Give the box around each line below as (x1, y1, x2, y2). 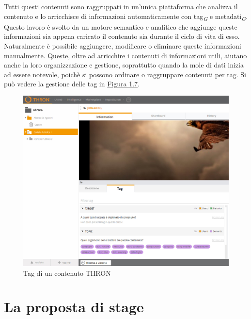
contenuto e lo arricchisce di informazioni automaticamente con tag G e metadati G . (4, 11, 248, 22)
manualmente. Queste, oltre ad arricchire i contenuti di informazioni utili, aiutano (4, 50, 247, 60)
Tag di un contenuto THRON (23, 268, 111, 278)
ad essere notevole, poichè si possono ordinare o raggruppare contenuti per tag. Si (4, 69, 246, 79)
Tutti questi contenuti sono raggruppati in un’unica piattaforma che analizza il (4, 1, 238, 11)
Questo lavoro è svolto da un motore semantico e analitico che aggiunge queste (4, 21, 237, 32)
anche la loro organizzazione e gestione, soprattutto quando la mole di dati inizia (4, 60, 244, 70)
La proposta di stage (4, 296, 144, 316)
